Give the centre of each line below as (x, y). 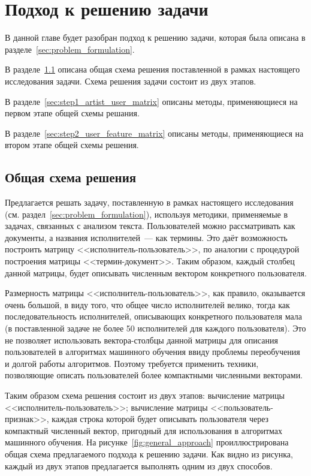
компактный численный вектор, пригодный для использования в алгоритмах (144, 430)
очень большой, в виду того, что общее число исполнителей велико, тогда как (147, 304)
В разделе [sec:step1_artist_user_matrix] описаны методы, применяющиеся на (151, 101)
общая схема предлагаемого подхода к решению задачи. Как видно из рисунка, (149, 454)
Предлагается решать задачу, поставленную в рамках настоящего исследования (149, 202)
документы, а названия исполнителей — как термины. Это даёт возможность (146, 237)
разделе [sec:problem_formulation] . (70, 49)
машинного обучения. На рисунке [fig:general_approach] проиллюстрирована (147, 442)
